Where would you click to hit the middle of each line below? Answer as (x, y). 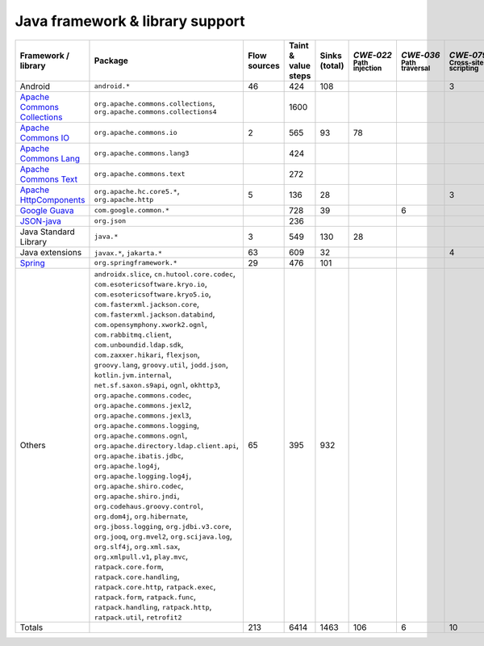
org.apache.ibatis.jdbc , (139, 455)
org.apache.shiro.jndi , (137, 495)
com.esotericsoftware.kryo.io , (150, 283)
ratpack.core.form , (129, 566)
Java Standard (48, 232)
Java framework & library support (130, 21)
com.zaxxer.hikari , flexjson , (147, 354)
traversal (415, 68)
